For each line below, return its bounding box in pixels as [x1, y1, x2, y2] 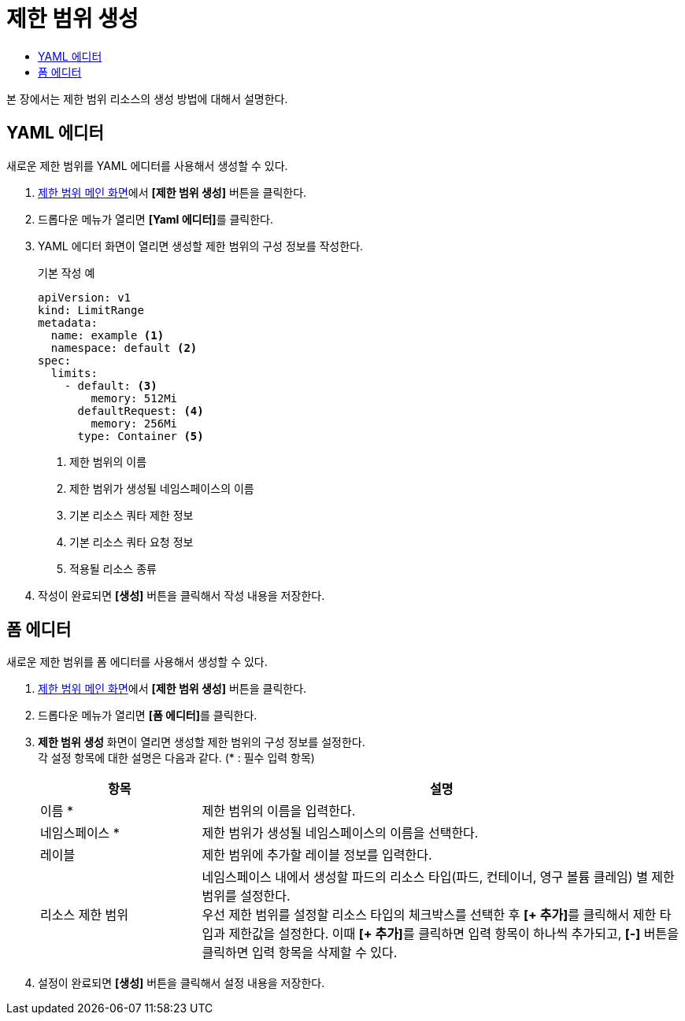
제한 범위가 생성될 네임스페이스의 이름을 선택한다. [202, 825, 479, 842]
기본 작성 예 [38, 265, 95, 279]
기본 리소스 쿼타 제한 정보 [69, 508, 194, 522]
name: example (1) [50, 328, 165, 342]
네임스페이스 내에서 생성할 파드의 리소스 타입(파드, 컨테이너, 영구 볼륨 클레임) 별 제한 [202, 869, 675, 886]
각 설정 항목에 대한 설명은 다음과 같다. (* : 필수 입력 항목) [38, 751, 315, 765]
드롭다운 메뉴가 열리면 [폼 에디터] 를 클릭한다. [38, 708, 257, 723]
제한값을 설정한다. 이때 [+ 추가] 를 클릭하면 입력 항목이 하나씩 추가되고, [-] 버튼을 [228, 926, 679, 942]
